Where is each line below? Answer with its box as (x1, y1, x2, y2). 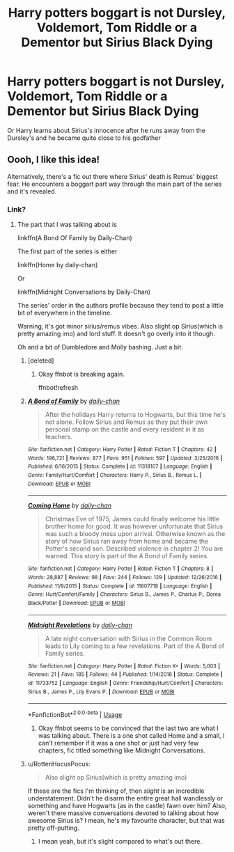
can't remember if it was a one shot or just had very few (38, 739, 199, 747)
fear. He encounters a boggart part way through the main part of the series (7, 180, 222, 188)
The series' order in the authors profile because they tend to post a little (17, 301, 224, 310)
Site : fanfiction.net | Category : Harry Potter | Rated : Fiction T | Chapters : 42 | (27, 446, 217, 453)
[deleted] (27, 356, 54, 365)
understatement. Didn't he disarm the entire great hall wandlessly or (27, 794, 224, 802)
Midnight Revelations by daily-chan (27, 621, 132, 629)
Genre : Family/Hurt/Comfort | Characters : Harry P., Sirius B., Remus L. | (27, 472, 202, 479)
